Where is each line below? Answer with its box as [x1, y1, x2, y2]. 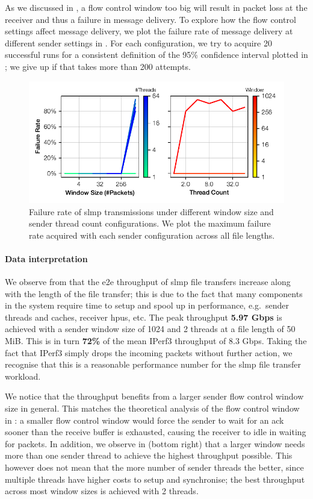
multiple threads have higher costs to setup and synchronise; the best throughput [5, 472, 305, 485]
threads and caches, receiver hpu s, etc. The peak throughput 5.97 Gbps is [5, 310, 282, 323]
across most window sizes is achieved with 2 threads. [5, 485, 199, 497]
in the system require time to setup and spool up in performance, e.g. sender [5, 299, 289, 312]
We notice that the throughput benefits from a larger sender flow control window [5, 390, 304, 403]
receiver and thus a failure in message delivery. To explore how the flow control [5, 13, 296, 25]
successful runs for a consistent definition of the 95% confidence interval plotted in [5, 48, 308, 61]
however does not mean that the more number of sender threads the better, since [5, 460, 304, 473]
